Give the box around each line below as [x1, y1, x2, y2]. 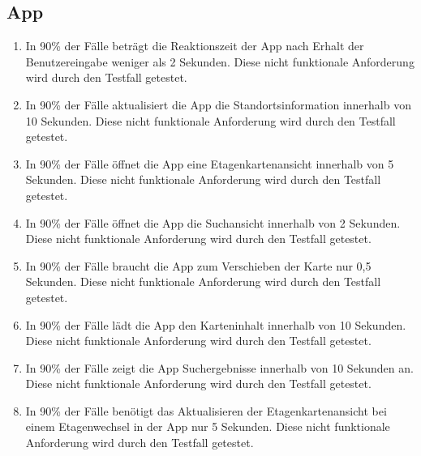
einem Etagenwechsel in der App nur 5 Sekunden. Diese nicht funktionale [25, 418, 390, 435]
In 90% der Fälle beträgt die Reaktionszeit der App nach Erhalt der [25, 37, 364, 54]
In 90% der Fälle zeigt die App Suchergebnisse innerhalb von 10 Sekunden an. [25, 359, 414, 376]
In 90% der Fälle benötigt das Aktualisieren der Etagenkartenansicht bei [25, 402, 387, 419]
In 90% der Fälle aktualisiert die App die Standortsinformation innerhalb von [25, 96, 411, 113]
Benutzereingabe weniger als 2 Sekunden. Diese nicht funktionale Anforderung [25, 53, 415, 70]
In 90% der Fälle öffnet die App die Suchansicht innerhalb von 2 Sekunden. [25, 214, 401, 231]
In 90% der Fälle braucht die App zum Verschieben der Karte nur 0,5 [25, 257, 372, 274]
